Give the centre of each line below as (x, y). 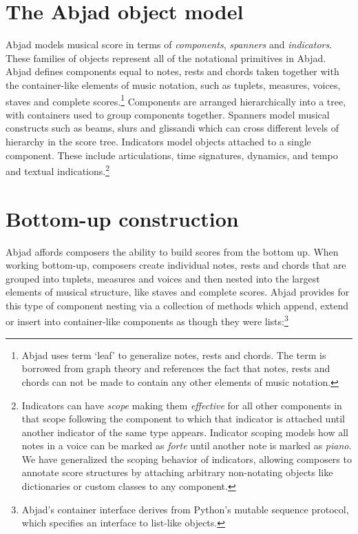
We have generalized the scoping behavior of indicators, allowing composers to (187, 459)
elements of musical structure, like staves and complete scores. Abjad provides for (178, 292)
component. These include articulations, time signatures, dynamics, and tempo (172, 155)
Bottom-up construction (122, 218)
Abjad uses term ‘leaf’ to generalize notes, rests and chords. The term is (174, 355)
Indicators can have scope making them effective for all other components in (182, 405)
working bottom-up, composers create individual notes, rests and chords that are (176, 265)
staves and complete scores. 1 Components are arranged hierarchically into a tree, (176, 100)
